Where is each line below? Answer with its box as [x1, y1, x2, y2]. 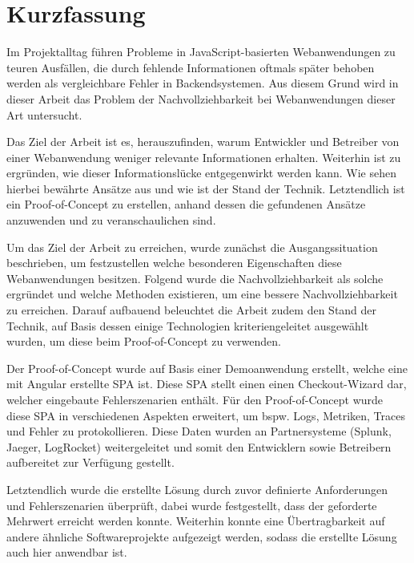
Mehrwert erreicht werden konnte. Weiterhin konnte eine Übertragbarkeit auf [6, 512, 385, 529]
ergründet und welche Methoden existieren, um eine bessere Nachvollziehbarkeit [6, 286, 398, 302]
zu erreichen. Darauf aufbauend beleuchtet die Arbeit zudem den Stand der [6, 302, 377, 318]
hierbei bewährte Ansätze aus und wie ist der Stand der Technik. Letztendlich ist [6, 180, 405, 196]
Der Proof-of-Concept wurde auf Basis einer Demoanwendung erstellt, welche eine [6, 359, 408, 376]
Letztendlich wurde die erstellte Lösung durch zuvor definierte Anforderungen [6, 480, 388, 497]
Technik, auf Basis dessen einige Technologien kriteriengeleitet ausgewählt [6, 317, 369, 334]
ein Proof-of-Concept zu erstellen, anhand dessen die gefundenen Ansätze [6, 196, 366, 213]
